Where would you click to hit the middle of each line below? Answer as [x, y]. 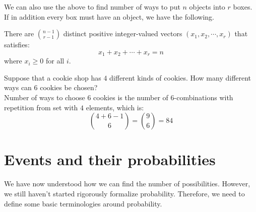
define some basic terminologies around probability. [83, 203]
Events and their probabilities [110, 159]
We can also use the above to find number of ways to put [92, 7]
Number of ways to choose [45, 97]
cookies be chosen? [69, 87]
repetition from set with [41, 107]
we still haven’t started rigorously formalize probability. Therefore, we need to [124, 193]
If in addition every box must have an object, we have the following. [109, 16]
